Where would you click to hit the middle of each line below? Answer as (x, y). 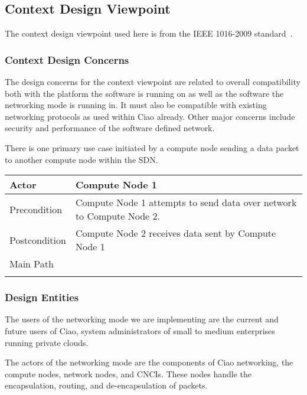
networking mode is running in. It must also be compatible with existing (136, 105)
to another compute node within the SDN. (81, 159)
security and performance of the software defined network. (110, 128)
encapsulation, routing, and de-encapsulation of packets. (106, 385)
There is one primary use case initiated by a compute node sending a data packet (152, 147)
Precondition (36, 209)
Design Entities (42, 297)
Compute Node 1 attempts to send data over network (186, 203)
